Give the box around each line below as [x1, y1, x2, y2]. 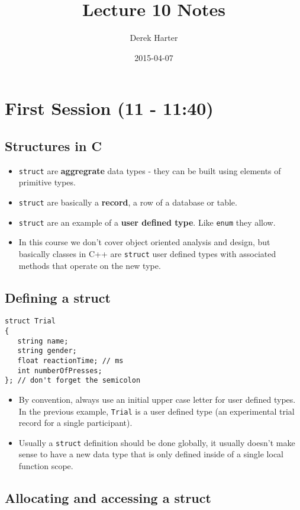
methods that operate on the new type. [18, 259, 161, 271]
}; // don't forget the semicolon [5, 376, 141, 385]
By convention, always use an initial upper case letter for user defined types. [18, 393, 296, 405]
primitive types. [18, 176, 76, 188]
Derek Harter [130, 31, 178, 44]
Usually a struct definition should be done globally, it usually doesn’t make [18, 436, 295, 448]
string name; [17, 336, 69, 345]
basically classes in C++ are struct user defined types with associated [18, 247, 276, 259]
